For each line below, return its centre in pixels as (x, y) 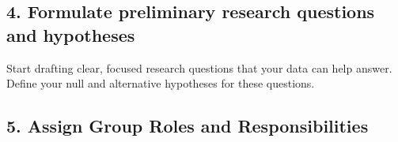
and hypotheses (71, 34)
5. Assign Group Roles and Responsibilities (188, 126)
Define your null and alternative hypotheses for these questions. (161, 83)
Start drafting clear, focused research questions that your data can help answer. (199, 67)
